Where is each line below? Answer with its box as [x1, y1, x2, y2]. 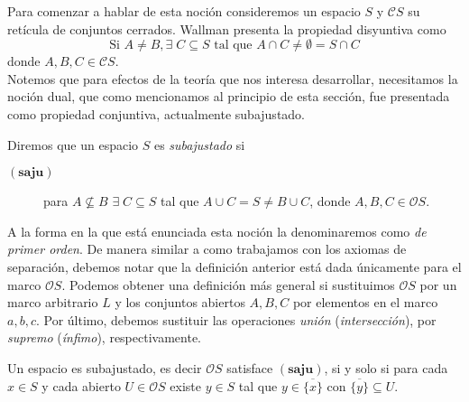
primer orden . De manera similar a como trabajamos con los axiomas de [7, 239, 407, 258]
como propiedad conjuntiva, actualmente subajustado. [7, 104, 306, 123]
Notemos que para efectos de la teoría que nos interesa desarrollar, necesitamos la [7, 69, 458, 88]
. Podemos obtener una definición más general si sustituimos [61, 275, 395, 294]
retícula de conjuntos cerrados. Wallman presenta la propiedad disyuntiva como [7, 19, 446, 38]
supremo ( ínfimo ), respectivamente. [7, 328, 201, 347]
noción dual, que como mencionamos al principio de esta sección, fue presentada [7, 87, 450, 106]
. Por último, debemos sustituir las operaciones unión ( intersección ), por [35, 310, 437, 329]
